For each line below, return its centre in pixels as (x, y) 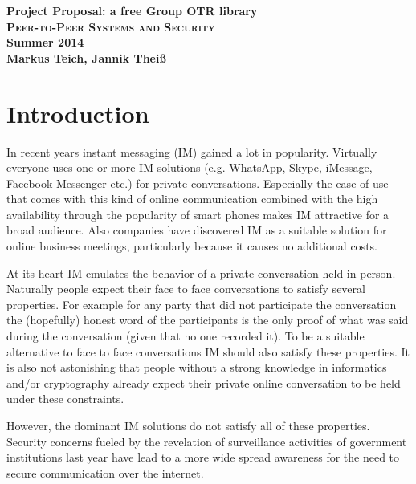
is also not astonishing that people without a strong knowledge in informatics (197, 367)
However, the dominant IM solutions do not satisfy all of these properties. (188, 425)
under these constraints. (65, 399)
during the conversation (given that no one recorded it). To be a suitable (186, 336)
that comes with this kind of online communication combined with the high (192, 199)
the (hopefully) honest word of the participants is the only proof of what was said (208, 320)
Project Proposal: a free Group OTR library (132, 10)
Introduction (78, 113)
